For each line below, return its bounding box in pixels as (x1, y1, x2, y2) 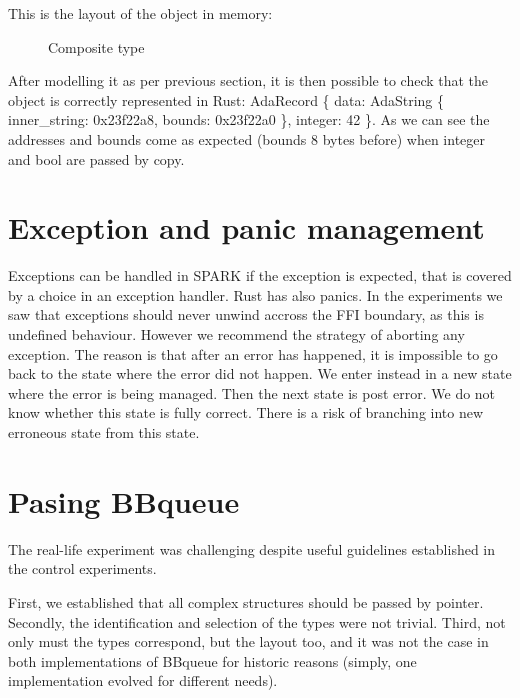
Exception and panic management (8, 207, 485, 248)
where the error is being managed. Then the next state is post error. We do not (8, 382, 496, 403)
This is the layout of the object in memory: (8, 3, 273, 23)
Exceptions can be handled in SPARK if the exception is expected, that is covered (8, 265, 512, 286)
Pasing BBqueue (8, 480, 240, 521)
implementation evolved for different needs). (8, 670, 278, 691)
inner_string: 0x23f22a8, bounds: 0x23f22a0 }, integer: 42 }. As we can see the (8, 109, 490, 130)
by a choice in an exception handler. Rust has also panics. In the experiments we (8, 284, 503, 305)
